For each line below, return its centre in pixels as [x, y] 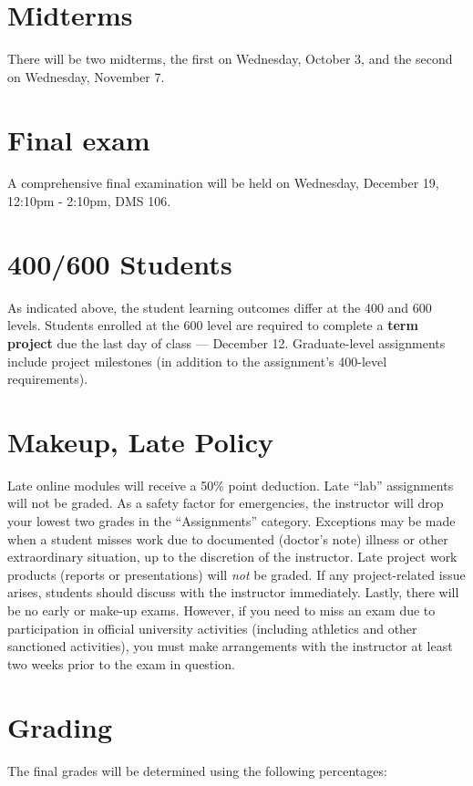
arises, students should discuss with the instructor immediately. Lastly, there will [233, 592]
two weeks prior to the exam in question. [121, 663]
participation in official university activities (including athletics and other [212, 628]
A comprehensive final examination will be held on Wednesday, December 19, [223, 183]
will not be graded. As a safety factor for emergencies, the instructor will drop [226, 503]
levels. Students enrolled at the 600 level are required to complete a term [213, 325]
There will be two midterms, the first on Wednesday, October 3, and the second [230, 59]
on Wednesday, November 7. [86, 76]
